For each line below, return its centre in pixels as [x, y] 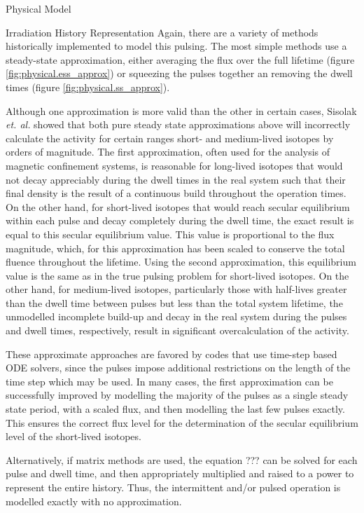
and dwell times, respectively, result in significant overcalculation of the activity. [177, 330]
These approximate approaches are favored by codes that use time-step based [171, 354]
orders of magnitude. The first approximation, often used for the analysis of [168, 152]
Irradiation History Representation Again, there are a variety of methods [162, 32]
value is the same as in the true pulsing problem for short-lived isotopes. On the [177, 275]
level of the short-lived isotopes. [73, 436]
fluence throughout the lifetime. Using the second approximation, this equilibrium [181, 262]
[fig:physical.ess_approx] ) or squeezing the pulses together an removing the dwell [179, 73]
